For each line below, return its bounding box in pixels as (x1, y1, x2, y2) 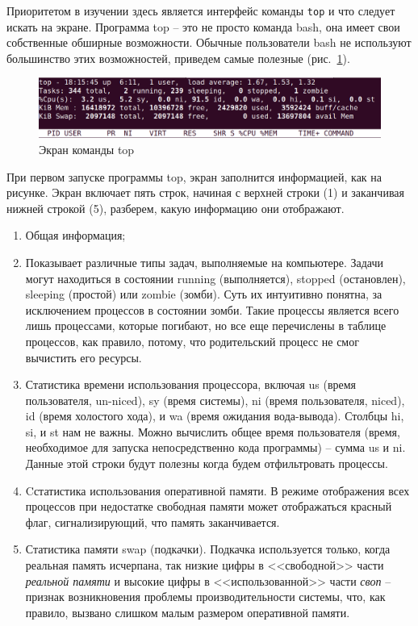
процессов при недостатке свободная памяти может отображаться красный (25, 498, 392, 515)
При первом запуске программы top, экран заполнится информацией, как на (6, 168, 382, 185)
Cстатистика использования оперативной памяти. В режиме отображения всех (25, 482, 410, 499)
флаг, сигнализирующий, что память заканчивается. (25, 513, 280, 530)
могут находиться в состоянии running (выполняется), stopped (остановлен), (25, 269, 406, 286)
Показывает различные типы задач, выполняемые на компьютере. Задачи (25, 253, 384, 270)
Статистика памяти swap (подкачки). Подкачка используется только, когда (25, 540, 391, 557)
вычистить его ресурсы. (25, 348, 142, 365)
